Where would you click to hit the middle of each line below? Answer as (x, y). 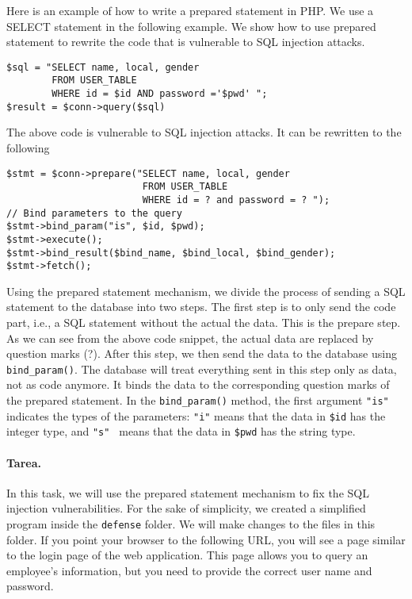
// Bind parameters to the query (94, 213)
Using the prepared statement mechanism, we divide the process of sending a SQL (206, 291)
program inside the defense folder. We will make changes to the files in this (191, 524)
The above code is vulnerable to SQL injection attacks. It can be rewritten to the (204, 132)
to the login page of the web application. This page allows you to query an (187, 555)
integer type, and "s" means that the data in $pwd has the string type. (181, 431)
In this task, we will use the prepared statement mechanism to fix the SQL (188, 492)
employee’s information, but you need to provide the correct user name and (189, 570)
